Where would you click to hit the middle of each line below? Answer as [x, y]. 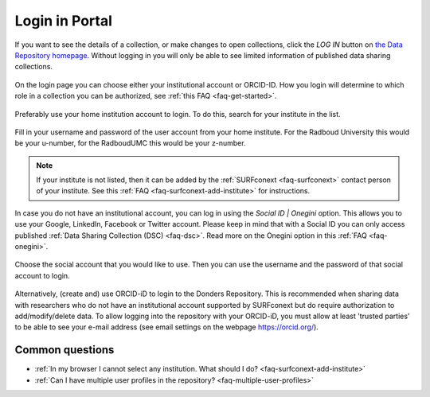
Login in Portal [64, 21]
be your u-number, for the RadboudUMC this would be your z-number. [130, 143]
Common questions [64, 350]
